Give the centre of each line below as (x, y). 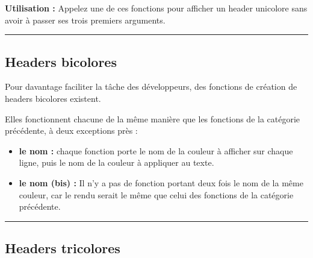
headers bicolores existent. (53, 98)
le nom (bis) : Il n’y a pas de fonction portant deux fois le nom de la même (161, 182)
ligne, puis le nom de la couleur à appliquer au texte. (116, 162)
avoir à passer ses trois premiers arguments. (85, 20)
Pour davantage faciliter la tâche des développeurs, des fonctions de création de (151, 87)
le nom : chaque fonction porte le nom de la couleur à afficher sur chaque (156, 150)
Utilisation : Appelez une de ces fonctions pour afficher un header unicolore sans (156, 8)
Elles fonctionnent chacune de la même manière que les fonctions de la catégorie (153, 118)
